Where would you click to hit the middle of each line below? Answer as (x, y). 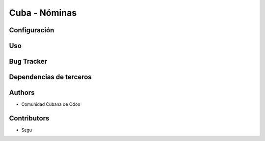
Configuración (32, 30)
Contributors (29, 118)
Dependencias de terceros (50, 77)
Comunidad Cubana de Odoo (51, 104)
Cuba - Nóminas (43, 13)
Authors (22, 93)
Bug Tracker (28, 61)
